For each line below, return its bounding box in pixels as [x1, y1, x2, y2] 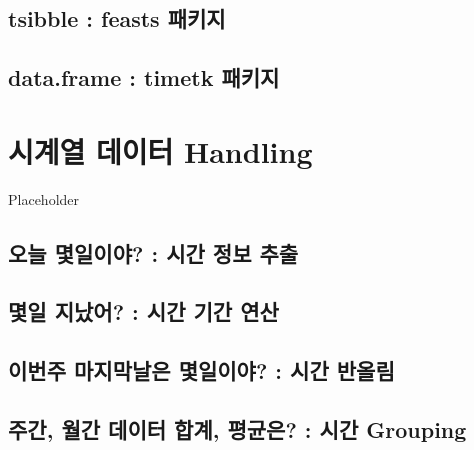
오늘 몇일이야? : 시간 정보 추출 [8, 237, 299, 268]
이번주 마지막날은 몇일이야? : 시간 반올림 [8, 355, 395, 386]
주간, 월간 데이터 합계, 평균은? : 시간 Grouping [8, 414, 467, 445]
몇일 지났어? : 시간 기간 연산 [8, 296, 279, 327]
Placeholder [8, 188, 80, 209]
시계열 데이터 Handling [8, 130, 313, 171]
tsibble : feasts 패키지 [8, 3, 226, 34]
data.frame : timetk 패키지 [8, 62, 280, 93]
